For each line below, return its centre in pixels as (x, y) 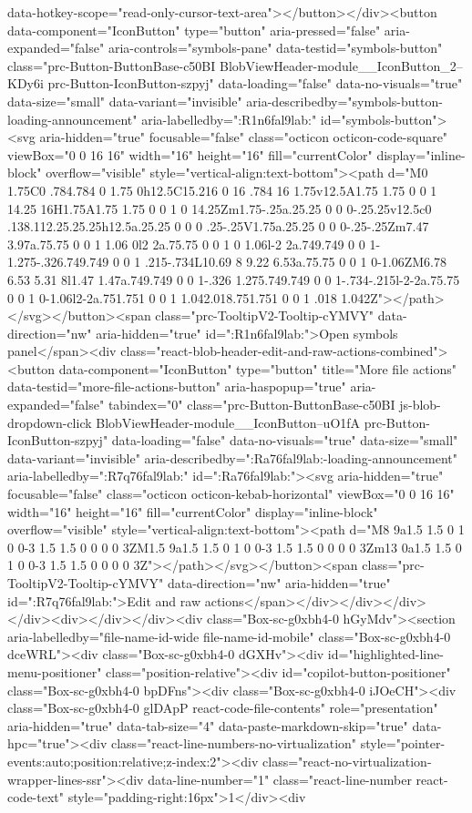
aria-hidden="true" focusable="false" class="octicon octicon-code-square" (244, 137)
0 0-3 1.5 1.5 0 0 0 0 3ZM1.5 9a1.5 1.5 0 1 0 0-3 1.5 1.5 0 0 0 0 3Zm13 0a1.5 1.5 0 (235, 547)
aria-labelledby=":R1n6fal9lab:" (229, 119)
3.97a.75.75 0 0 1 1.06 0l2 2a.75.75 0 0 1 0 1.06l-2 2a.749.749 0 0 (186, 244)
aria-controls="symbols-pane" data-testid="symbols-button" (275, 48)
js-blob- (420, 405)
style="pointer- (403, 743)
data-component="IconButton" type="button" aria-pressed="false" (194, 30)
